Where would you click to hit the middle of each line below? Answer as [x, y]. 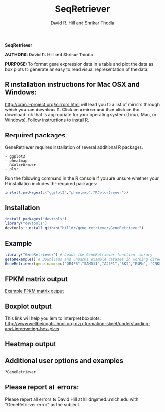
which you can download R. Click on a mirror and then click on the [72, 110]
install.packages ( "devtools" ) [36, 219]
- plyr [12, 169]
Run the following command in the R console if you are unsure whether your [82, 178]
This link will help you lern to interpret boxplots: [53, 318]
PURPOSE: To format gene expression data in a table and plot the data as [79, 64]
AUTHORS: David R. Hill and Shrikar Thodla [49, 55]
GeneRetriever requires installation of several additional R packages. [74, 147]
